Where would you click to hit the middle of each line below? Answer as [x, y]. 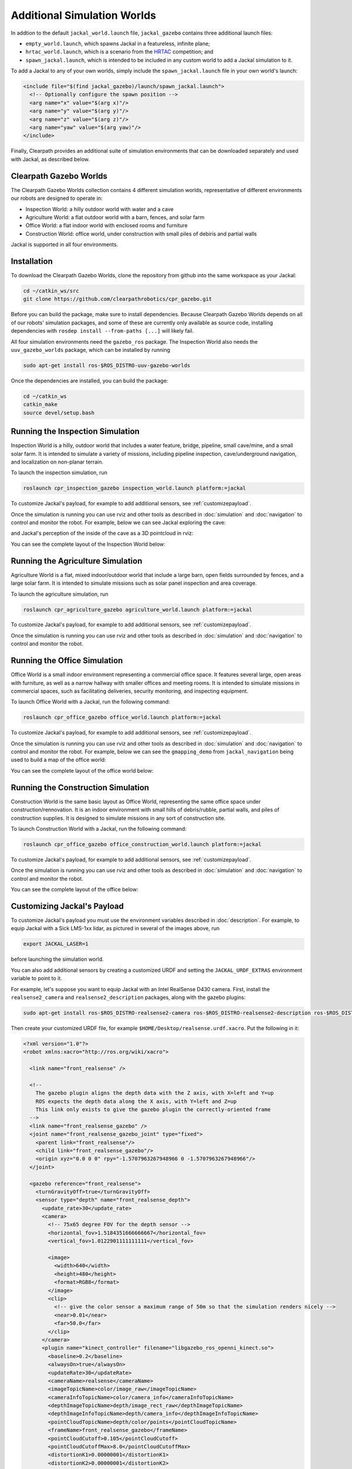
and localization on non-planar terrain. [57, 462]
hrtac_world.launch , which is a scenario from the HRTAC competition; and [119, 52]
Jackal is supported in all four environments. [65, 244]
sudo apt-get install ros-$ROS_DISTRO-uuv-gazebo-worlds [107, 365]
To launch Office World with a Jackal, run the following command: [90, 702]
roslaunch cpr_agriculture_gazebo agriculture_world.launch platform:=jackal [138, 609]
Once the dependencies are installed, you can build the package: [89, 380]
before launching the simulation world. [57, 959]
